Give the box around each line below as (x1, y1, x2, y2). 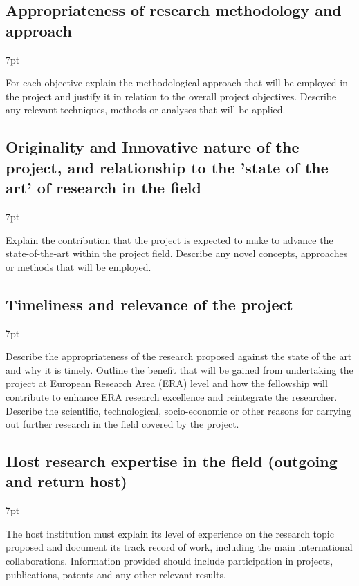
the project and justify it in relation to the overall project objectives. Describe (6, 88, 337, 103)
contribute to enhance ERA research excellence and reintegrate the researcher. (6, 389, 338, 404)
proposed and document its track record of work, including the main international (6, 540, 353, 554)
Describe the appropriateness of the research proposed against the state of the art (6, 349, 352, 363)
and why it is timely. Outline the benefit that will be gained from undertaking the (6, 362, 353, 377)
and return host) (6, 471, 127, 492)
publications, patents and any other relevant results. (6, 567, 226, 581)
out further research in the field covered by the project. (6, 417, 239, 431)
